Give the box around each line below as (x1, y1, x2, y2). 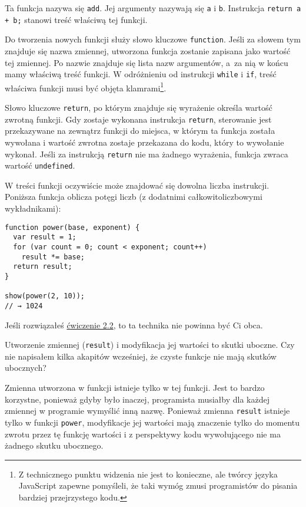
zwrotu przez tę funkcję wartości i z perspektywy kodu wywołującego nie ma (5, 427, 281, 440)
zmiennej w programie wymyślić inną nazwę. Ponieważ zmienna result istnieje (5, 404, 290, 417)
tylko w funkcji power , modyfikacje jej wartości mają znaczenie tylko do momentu (5, 416, 300, 428)
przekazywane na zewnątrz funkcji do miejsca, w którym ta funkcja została (5, 124, 275, 137)
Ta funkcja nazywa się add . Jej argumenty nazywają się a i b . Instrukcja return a (5, 2, 301, 14)
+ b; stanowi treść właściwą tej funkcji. (5, 13, 148, 25)
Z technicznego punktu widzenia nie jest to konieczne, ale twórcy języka (18, 468, 278, 480)
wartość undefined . (5, 159, 75, 172)
